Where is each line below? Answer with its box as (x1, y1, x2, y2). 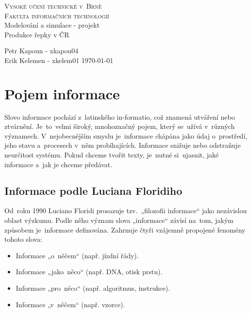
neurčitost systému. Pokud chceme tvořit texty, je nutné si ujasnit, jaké (4, 150, 219, 160)
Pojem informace (4, 83, 120, 103)
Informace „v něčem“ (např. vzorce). (16, 299, 125, 309)
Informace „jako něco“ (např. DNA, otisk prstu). (16, 266, 163, 277)
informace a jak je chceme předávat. (4, 159, 113, 169)
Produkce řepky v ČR (4, 29, 69, 39)
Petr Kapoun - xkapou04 (4, 46, 79, 56)
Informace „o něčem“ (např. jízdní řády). (16, 250, 139, 260)
